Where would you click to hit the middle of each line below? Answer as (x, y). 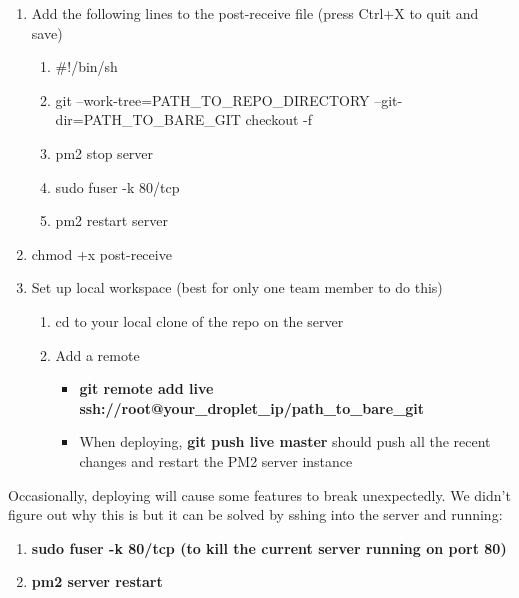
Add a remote (97, 354)
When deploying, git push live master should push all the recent (285, 441)
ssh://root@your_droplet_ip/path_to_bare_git (252, 407)
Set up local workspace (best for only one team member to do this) (237, 287)
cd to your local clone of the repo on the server (199, 320)
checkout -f (279, 119)
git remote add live (146, 388)
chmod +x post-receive (101, 253)
